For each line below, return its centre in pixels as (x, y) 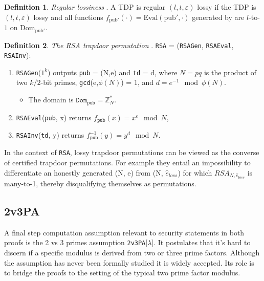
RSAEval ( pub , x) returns (54, 117)
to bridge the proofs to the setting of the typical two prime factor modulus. (122, 273)
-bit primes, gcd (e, (70, 82)
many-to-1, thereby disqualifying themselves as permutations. (100, 183)
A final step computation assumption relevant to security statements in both (124, 232)
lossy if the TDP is (227, 7)
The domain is (51, 100)
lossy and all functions (68, 17)
